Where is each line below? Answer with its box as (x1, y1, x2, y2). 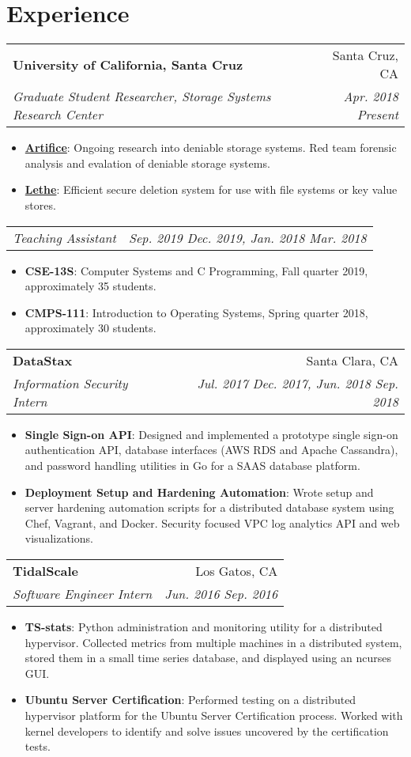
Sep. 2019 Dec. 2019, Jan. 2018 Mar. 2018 (128, 228, 367, 247)
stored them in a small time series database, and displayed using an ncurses (25, 649, 391, 666)
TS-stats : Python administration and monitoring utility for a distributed (25, 619, 383, 635)
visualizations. (25, 530, 93, 547)
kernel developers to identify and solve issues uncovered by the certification (25, 722, 389, 739)
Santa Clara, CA (306, 350, 398, 369)
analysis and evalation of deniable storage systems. (25, 154, 270, 171)
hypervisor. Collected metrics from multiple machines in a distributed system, (25, 634, 402, 650)
